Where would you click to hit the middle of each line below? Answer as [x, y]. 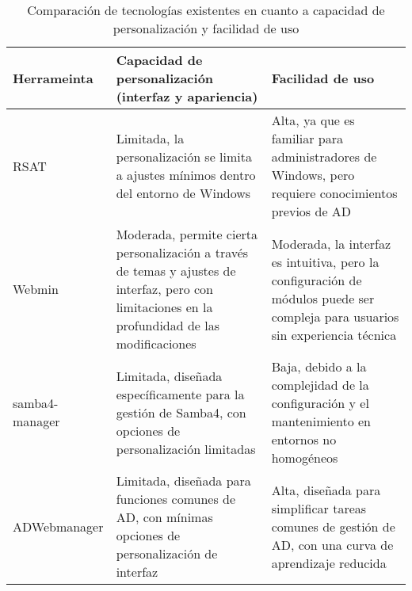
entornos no [304, 439]
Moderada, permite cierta [187, 234]
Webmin [36, 289]
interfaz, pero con [164, 289]
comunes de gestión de [333, 526]
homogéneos [305, 458]
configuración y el [320, 403]
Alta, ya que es [313, 120]
